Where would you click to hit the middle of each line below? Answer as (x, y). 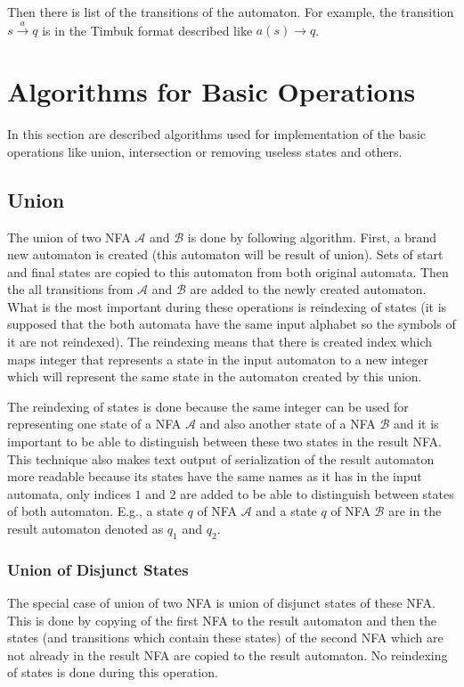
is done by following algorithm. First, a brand (312, 237)
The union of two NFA (69, 237)
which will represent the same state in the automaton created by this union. (215, 376)
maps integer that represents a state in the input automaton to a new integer (218, 359)
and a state (286, 511)
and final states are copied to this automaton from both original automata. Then (228, 271)
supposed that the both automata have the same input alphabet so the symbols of (232, 324)
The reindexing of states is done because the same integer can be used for (208, 406)
